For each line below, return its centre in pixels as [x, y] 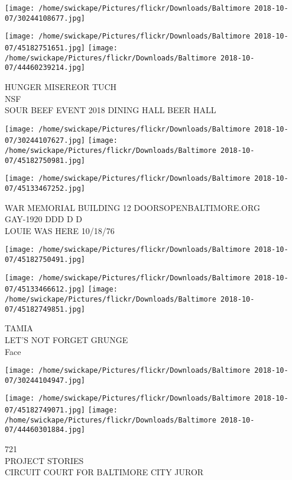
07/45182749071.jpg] [45, 410]
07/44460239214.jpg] [45, 68]
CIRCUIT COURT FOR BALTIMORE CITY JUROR [104, 472]
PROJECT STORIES [44, 460]
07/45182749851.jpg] [45, 309]
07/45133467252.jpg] [45, 188]
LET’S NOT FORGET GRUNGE [66, 339]
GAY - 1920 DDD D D [43, 219]
